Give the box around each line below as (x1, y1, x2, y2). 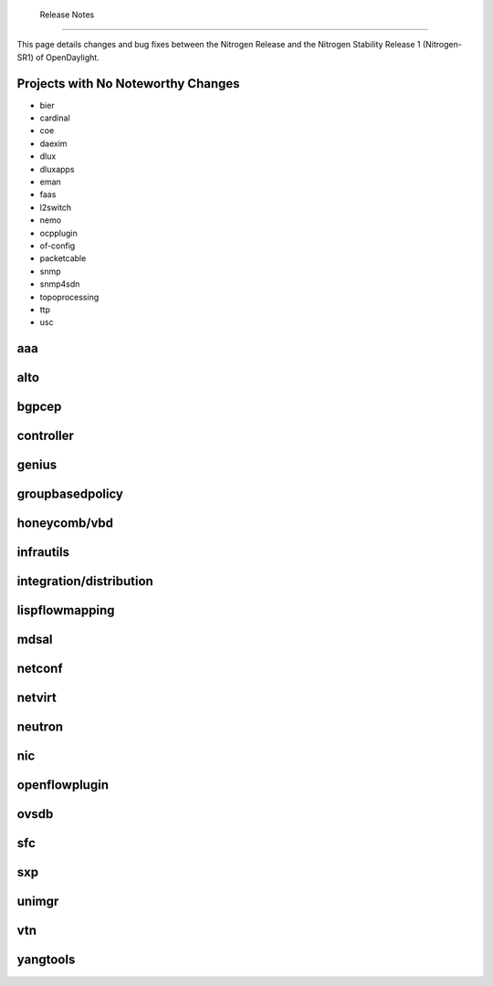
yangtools (16, 952, 76, 968)
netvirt (16, 690, 57, 706)
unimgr (16, 894, 59, 909)
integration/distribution (16, 573, 154, 589)
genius (16, 457, 58, 473)
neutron (16, 719, 64, 735)
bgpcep (16, 399, 62, 414)
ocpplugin (39, 227, 78, 238)
